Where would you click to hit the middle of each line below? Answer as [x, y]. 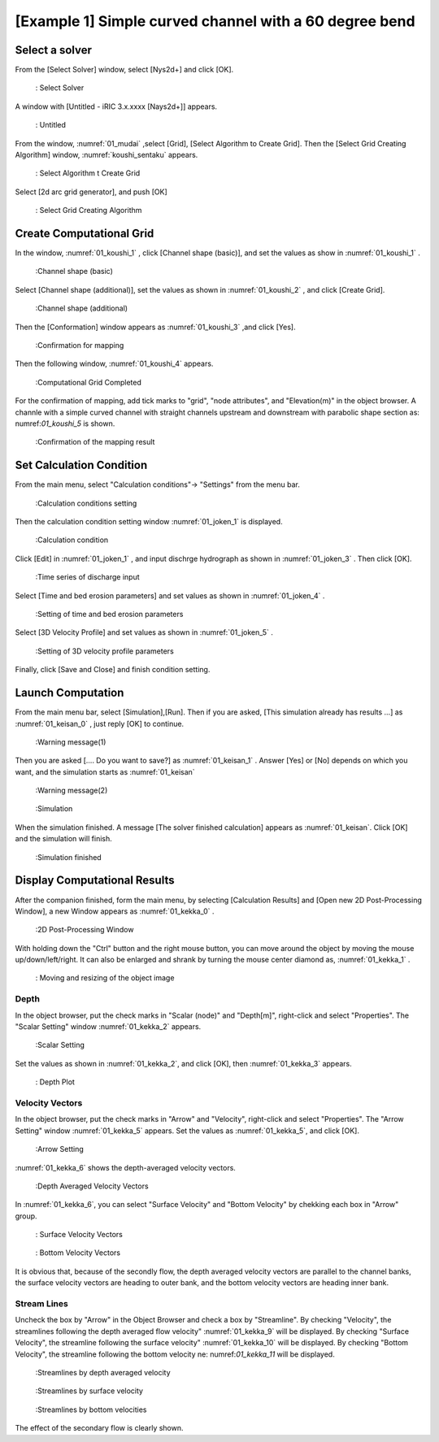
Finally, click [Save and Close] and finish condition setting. [113, 670]
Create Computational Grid [85, 233]
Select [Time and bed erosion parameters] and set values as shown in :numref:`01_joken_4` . [170, 595]
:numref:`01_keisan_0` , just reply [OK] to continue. [100, 723]
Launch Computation [70, 693]
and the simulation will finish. [64, 839]
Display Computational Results [95, 881]
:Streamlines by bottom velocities [91, 1409]
